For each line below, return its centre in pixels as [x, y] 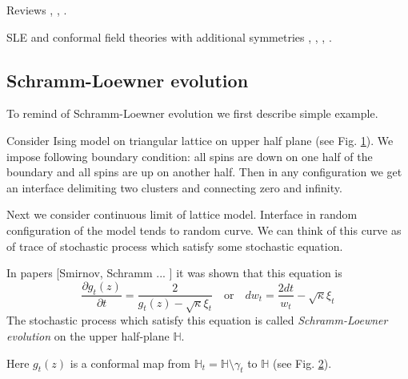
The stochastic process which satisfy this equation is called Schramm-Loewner [197, 320]
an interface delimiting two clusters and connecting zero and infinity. [174, 187]
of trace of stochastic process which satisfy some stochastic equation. [175, 246]
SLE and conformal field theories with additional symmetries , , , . [169, 36]
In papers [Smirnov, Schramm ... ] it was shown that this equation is [174, 273]
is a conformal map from [130, 363]
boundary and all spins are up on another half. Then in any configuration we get [204, 172]
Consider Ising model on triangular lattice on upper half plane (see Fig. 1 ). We [200, 140]
